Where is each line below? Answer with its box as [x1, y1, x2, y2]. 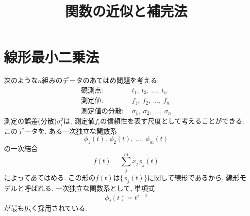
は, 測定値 [63, 116, 95, 126]
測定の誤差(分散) [4, 116, 57, 126]
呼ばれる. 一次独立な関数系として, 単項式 [24, 183, 155, 193]
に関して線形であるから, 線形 [147, 172, 240, 182]
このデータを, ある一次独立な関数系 [4, 125, 117, 136]
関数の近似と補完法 [65, 1, 187, 21]
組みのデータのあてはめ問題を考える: [42, 75, 159, 85]
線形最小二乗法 [4, 47, 100, 67]
